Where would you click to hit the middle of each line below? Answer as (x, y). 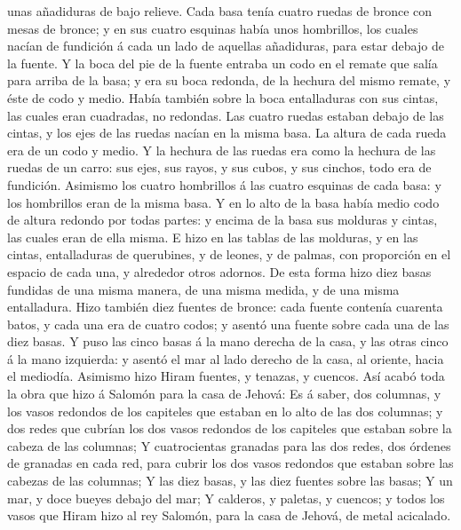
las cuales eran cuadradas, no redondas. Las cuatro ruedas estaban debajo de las (226, 115)
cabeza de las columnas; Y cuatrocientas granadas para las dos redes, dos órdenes (229, 445)
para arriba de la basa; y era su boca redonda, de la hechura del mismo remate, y (229, 80)
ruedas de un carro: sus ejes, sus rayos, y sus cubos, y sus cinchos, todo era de (219, 167)
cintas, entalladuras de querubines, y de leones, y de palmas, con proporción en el (229, 254)
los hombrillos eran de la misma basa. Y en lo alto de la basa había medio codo (223, 202)
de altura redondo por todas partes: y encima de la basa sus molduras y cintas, (223, 220)
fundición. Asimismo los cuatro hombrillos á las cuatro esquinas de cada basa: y (224, 184)
